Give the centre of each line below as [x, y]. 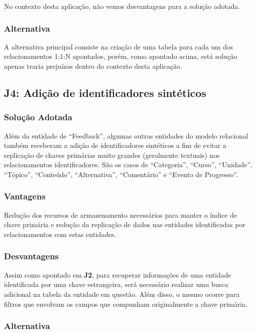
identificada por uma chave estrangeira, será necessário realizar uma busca [116, 284]
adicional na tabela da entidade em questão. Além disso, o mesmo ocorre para [122, 294]
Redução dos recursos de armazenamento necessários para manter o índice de [121, 214]
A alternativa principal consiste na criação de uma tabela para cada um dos [119, 46]
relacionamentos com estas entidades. [60, 234]
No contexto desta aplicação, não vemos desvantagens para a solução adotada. [122, 6]
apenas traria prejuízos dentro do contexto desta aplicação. [93, 66]
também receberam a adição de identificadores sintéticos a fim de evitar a [115, 145]
